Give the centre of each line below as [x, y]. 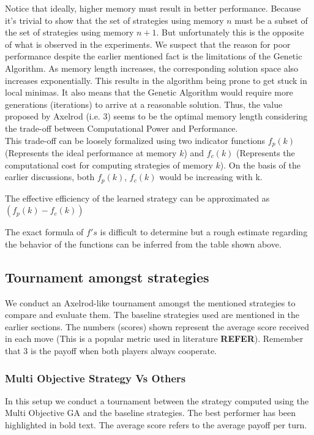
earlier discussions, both [50, 177]
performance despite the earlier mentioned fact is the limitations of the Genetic [154, 56]
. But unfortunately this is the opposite [230, 32]
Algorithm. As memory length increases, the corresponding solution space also [152, 68]
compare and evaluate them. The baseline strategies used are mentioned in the [152, 315]
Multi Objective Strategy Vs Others [95, 378]
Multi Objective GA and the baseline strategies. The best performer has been [151, 413]
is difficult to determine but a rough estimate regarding [204, 232]
